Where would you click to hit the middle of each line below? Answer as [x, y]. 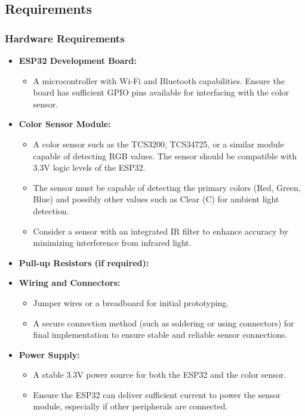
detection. [51, 210]
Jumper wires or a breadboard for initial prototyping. [131, 302]
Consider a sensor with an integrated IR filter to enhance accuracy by [161, 231]
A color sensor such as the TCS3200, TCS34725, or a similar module [158, 144]
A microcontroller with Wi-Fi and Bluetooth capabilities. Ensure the [159, 80]
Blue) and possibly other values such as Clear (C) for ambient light [156, 199]
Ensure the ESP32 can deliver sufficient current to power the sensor [157, 394]
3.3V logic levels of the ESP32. [89, 167]
